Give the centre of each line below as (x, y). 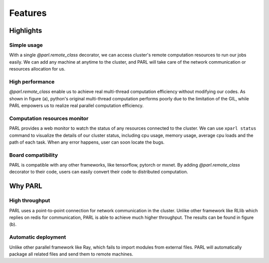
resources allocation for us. (37, 69)
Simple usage (26, 45)
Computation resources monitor (49, 118)
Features (28, 13)
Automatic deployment (38, 237)
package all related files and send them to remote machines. (71, 254)
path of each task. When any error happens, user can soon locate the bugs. (87, 142)
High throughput (30, 200)
